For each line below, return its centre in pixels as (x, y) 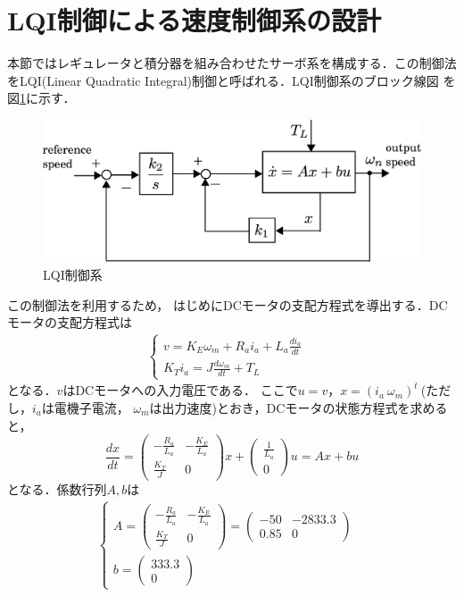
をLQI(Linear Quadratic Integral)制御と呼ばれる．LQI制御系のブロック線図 (223, 80)
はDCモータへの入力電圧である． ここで (180, 390)
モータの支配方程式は (70, 322)
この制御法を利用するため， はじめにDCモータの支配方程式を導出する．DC (228, 304)
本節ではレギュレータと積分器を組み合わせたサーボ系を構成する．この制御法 (232, 63)
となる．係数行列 (57, 488)
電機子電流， (91, 407)
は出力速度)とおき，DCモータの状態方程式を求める (298, 407)
